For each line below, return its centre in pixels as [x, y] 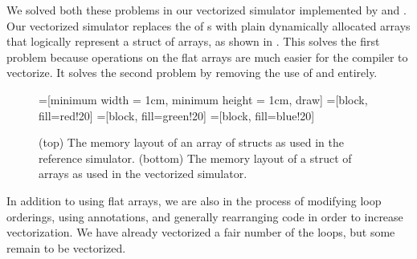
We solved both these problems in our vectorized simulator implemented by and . [206, 10]
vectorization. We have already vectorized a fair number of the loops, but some [201, 232]
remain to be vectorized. [66, 247]
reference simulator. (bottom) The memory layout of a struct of [195, 158]
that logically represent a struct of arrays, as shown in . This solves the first [193, 41]
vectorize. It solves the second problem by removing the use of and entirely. [192, 73]
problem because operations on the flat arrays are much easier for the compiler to [207, 57]
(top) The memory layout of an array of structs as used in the [192, 142]
